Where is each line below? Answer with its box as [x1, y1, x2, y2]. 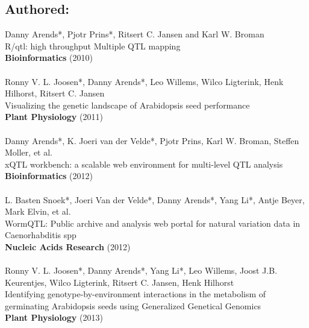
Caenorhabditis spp [5, 229, 76, 241]
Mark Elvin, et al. [5, 205, 71, 218]
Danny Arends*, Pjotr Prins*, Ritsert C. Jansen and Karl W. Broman [5, 28, 264, 40]
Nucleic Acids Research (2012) [5, 240, 131, 253]
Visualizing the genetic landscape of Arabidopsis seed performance [5, 98, 250, 111]
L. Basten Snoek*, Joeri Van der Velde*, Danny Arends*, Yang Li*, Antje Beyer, [5, 193, 305, 206]
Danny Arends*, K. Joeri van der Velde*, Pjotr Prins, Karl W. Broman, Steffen [5, 134, 299, 147]
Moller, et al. [5, 146, 52, 159]
